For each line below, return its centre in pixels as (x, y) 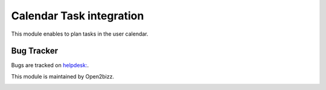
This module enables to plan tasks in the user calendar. (80, 34)
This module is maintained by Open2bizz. (63, 76)
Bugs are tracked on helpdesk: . (50, 65)
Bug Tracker (35, 51)
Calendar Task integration (78, 16)
